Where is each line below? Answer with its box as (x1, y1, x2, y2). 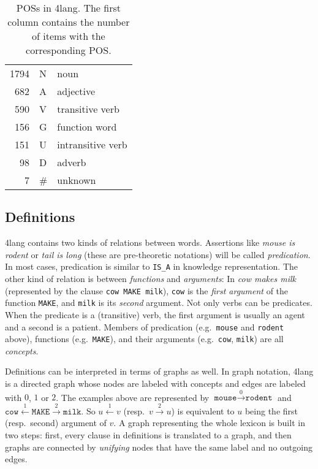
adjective (57, 84, 96, 98)
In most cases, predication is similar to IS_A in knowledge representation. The (5, 260, 298, 273)
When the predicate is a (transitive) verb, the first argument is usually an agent (5, 308, 305, 321)
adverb (57, 155, 86, 169)
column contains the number (7, 15, 130, 29)
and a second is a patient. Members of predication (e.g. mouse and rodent (5, 320, 284, 333)
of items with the (32, 29, 105, 43)
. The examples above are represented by (56, 391, 210, 403)
